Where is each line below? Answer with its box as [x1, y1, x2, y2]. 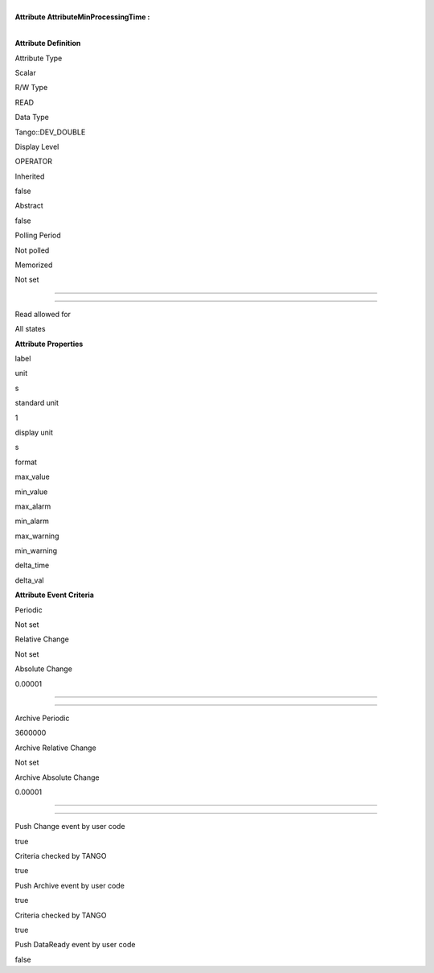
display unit [14, 427, 54, 437]
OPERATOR [14, 157, 52, 167]
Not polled [14, 245, 50, 255]
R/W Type [14, 83, 48, 93]
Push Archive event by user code [14, 880, 125, 890]
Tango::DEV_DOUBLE [14, 127, 86, 137]
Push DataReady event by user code [14, 940, 136, 950]
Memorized [14, 260, 53, 270]
